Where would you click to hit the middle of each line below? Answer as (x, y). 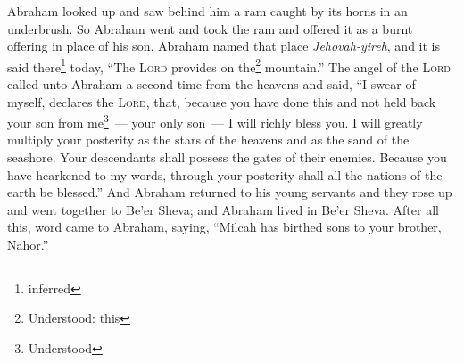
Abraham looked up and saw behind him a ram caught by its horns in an (207, 11)
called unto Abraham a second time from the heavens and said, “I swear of (211, 84)
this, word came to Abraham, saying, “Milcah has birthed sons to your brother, (224, 227)
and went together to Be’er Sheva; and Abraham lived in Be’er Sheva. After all (223, 209)
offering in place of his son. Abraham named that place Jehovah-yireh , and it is (224, 46)
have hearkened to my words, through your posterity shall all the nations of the (225, 174)
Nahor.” (28, 245)
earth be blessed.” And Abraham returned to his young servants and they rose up (230, 192)
